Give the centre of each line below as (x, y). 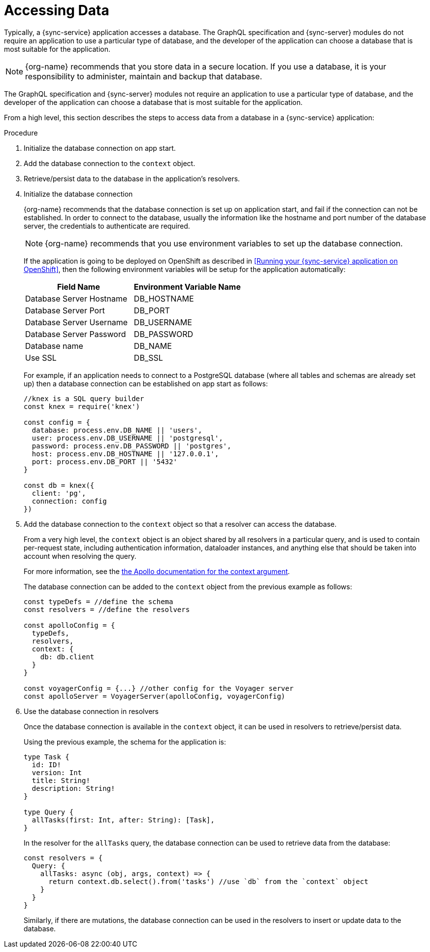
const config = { (57, 422)
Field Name (78, 287)
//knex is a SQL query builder (84, 398)
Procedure (21, 133)
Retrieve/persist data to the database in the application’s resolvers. (132, 178)
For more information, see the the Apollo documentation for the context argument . (157, 571)
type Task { (47, 757)
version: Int (57, 772)
